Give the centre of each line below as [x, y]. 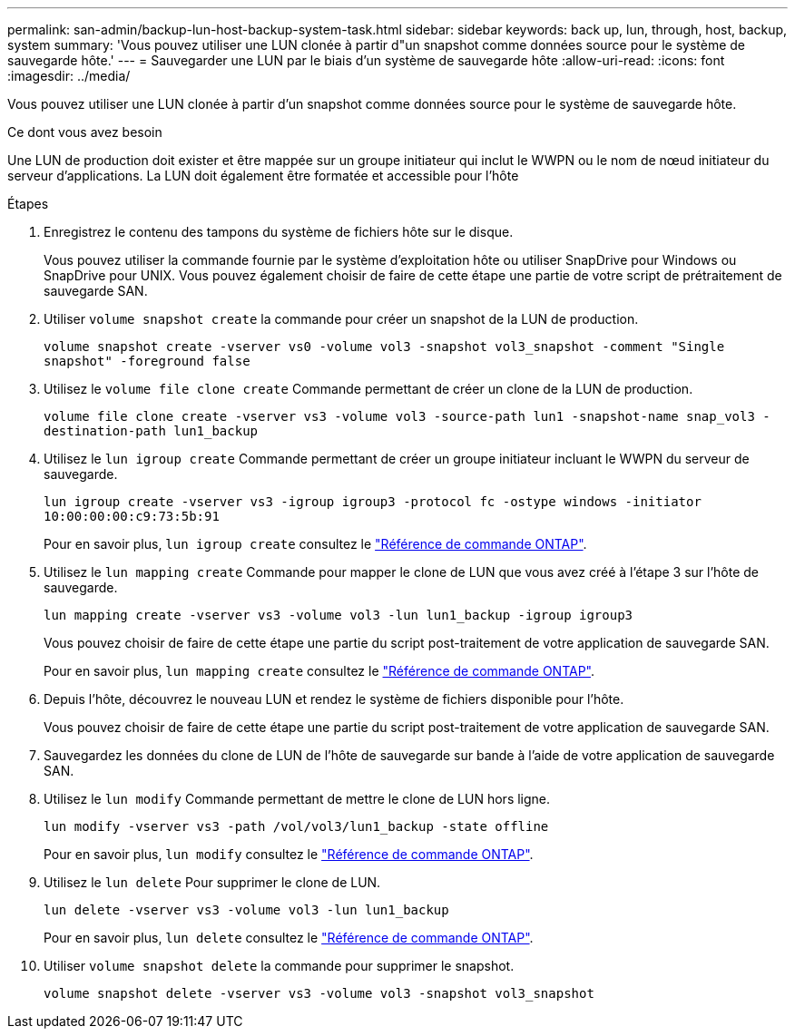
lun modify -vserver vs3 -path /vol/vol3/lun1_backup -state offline [296, 826]
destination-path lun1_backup [151, 431]
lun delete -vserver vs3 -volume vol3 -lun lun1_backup [246, 910]
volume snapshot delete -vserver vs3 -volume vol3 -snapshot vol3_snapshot [319, 993]
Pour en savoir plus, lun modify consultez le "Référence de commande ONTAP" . [289, 854]
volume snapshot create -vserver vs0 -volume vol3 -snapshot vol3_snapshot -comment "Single [384, 347]
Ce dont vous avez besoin [85, 132]
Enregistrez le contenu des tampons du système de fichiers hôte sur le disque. [279, 232]
